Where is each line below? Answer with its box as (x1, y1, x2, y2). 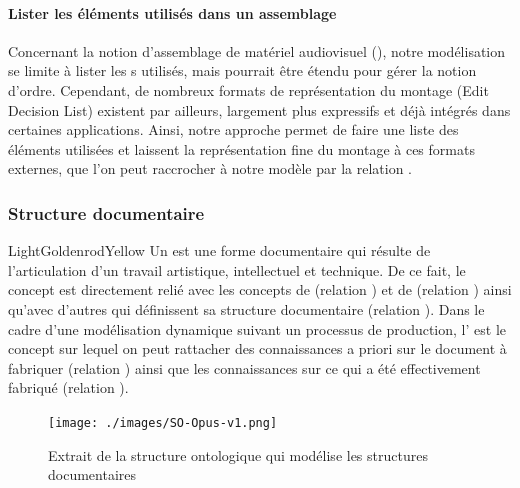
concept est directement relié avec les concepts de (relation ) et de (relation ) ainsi (8, 279, 512, 300)
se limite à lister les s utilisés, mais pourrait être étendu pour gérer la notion (8, 60, 477, 81)
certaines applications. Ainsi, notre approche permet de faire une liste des (8, 119, 459, 140)
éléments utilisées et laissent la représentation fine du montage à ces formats (8, 138, 475, 159)
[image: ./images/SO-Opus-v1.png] (48, 415, 278, 430)
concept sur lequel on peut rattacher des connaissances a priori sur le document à (8, 338, 507, 359)
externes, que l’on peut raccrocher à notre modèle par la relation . (8, 158, 413, 179)
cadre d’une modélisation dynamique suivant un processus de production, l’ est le (8, 318, 506, 339)
